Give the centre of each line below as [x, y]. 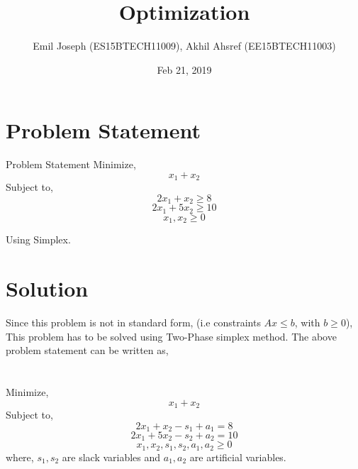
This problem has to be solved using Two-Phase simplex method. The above [171, 336]
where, [20, 457]
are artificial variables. [238, 457]
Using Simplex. [38, 239]
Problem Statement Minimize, [71, 164]
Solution [47, 288]
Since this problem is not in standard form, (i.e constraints [133, 322]
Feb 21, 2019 [184, 69]
